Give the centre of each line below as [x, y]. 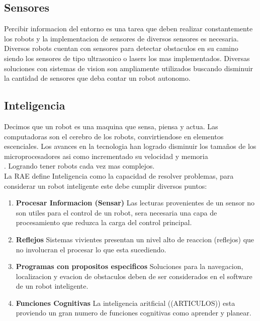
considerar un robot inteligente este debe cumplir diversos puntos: [106, 185]
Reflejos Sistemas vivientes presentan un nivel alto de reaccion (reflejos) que [135, 239]
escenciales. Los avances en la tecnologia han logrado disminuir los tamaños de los [130, 146]
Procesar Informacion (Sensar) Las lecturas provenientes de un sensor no [135, 203]
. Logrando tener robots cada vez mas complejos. [79, 166]
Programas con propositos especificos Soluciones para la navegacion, [129, 266]
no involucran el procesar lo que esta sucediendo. [91, 249]
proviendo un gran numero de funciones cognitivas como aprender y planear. [134, 313]
